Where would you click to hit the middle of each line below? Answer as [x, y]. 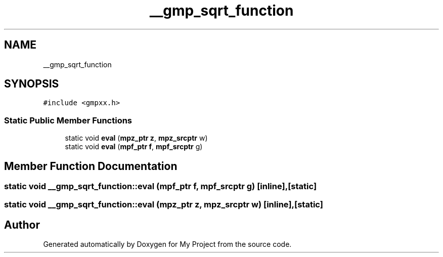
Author [22, 225]
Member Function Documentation [91, 166]
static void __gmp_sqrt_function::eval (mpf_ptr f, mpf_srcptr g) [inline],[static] [161, 186]
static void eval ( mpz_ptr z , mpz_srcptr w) [136, 138]
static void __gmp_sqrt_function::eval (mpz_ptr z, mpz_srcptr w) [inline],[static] [164, 205]
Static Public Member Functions [68, 120]
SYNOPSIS [32, 84]
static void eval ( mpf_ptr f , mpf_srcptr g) [134, 147]
